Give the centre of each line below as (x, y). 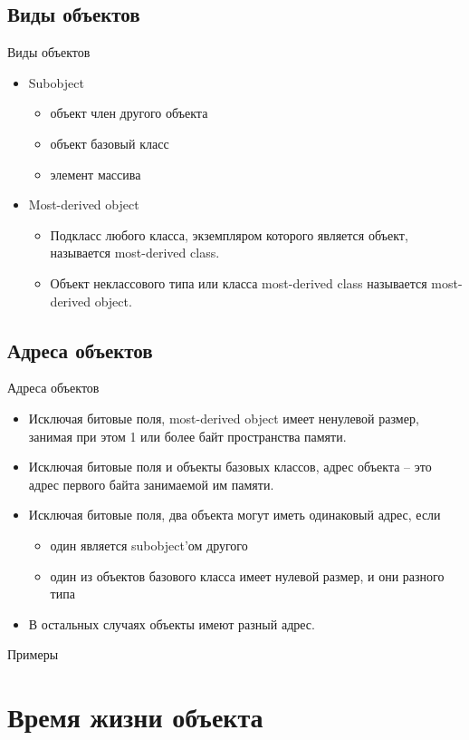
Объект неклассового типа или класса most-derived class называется (239, 282)
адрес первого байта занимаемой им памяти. (151, 484)
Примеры (33, 654)
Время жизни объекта (135, 717)
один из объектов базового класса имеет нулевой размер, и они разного (247, 575)
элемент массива (96, 174)
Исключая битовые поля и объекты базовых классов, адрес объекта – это (230, 467)
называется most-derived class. (135, 253)
